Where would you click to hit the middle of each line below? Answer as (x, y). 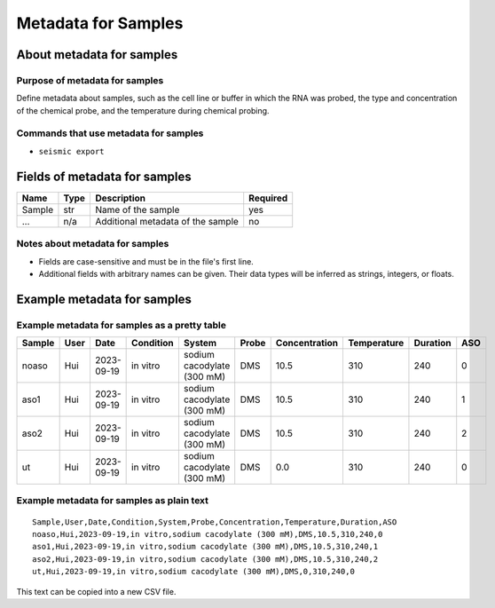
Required (268, 198)
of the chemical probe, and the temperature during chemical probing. (143, 110)
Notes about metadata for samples (93, 244)
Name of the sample (137, 209)
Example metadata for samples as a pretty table (121, 325)
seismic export (72, 151)
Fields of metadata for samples (104, 176)
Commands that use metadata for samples (110, 133)
